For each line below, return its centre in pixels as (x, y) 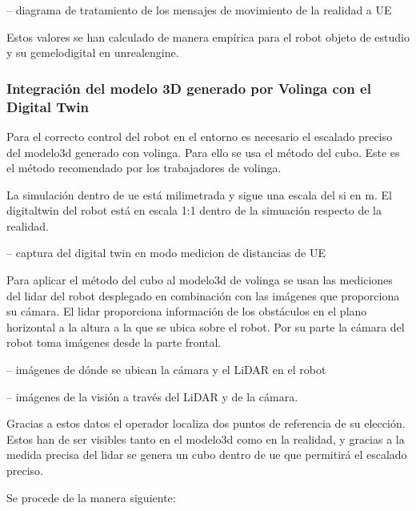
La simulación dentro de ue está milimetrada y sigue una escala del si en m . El (199, 194)
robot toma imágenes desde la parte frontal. (114, 342)
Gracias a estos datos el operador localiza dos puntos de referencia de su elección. (206, 423)
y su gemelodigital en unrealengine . (93, 52)
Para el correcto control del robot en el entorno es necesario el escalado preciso (200, 136)
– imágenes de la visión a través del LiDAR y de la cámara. (152, 396)
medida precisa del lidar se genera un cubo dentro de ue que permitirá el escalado (207, 455)
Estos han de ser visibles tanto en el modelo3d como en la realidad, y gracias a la (206, 439)
